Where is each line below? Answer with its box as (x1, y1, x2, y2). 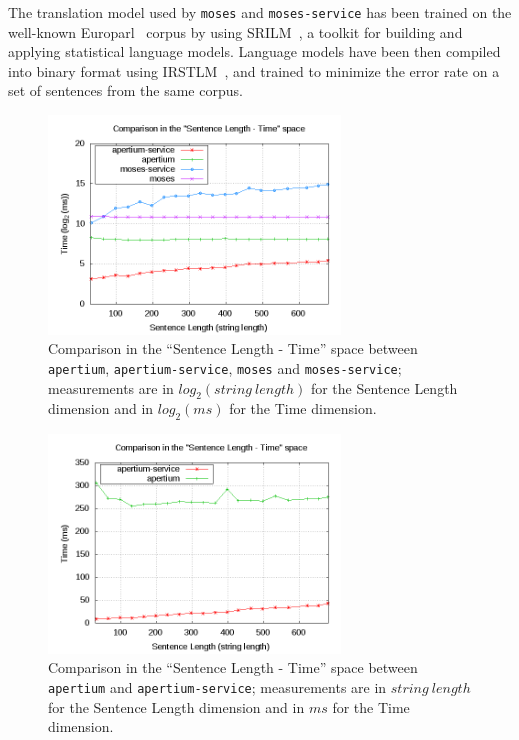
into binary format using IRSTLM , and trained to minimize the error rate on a (8, 60, 500, 81)
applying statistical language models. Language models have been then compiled (8, 41, 501, 62)
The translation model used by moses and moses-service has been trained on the (8, 2, 512, 22)
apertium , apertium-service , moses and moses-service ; (48, 357, 402, 378)
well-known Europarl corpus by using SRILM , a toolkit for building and (8, 21, 463, 42)
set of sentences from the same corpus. (8, 80, 243, 101)
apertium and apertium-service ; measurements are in (48, 677, 387, 697)
